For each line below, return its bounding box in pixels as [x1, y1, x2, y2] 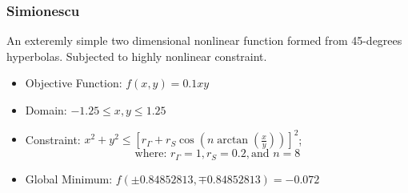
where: [134, 148, 167, 160]
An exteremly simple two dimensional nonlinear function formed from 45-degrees [6, 32, 402, 49]
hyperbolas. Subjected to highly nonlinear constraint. [6, 47, 267, 64]
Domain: [25, 102, 67, 118]
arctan [217, 135, 249, 147]
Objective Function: [25, 74, 122, 91]
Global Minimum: [25, 170, 113, 187]
